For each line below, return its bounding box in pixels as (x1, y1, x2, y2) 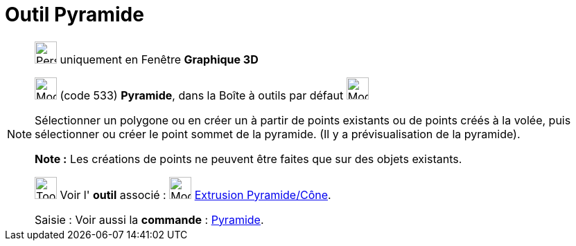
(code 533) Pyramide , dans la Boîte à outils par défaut (60, 88, 344, 102)
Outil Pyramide (5, 3, 144, 26)
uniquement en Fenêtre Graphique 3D (60, 52, 259, 66)
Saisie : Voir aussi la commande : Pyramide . (35, 212, 264, 227)
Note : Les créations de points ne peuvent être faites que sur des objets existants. (35, 151, 462, 166)
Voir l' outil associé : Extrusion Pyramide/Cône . (60, 187, 331, 202)
